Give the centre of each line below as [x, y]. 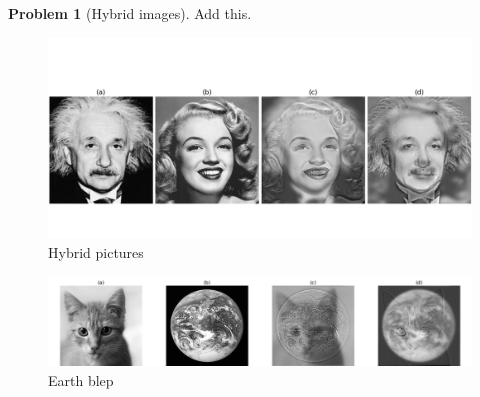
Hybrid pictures [96, 252]
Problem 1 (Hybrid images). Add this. [130, 13]
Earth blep [81, 380]
